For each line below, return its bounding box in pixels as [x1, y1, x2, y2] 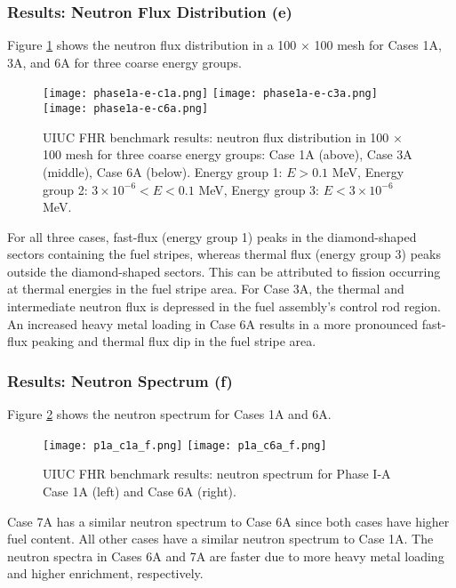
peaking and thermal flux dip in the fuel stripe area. [31, 332, 316, 350]
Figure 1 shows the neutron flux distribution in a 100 [7, 36, 297, 54]
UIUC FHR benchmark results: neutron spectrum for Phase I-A [43, 464, 391, 483]
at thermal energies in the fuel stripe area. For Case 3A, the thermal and [7, 279, 404, 298]
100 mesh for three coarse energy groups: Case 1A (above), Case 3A [43, 145, 412, 164]
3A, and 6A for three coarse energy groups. [7, 52, 243, 71]
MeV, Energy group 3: [198, 180, 320, 198]
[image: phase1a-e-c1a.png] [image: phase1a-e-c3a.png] [43, 87, 378, 101]
